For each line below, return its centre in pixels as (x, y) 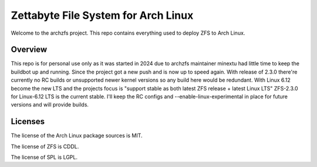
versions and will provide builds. (50, 105)
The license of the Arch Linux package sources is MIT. (77, 136)
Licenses (28, 121)
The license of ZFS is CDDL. (45, 146)
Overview (29, 50)
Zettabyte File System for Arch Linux (102, 15)
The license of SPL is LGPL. (44, 157)
